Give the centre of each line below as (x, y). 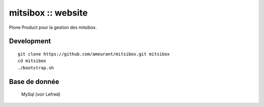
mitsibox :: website (48, 13)
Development (30, 41)
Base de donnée (34, 81)
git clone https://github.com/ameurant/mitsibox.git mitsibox (94, 54)
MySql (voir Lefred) (41, 94)
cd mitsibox (32, 61)
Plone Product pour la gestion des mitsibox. (53, 27)
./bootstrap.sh (36, 68)
